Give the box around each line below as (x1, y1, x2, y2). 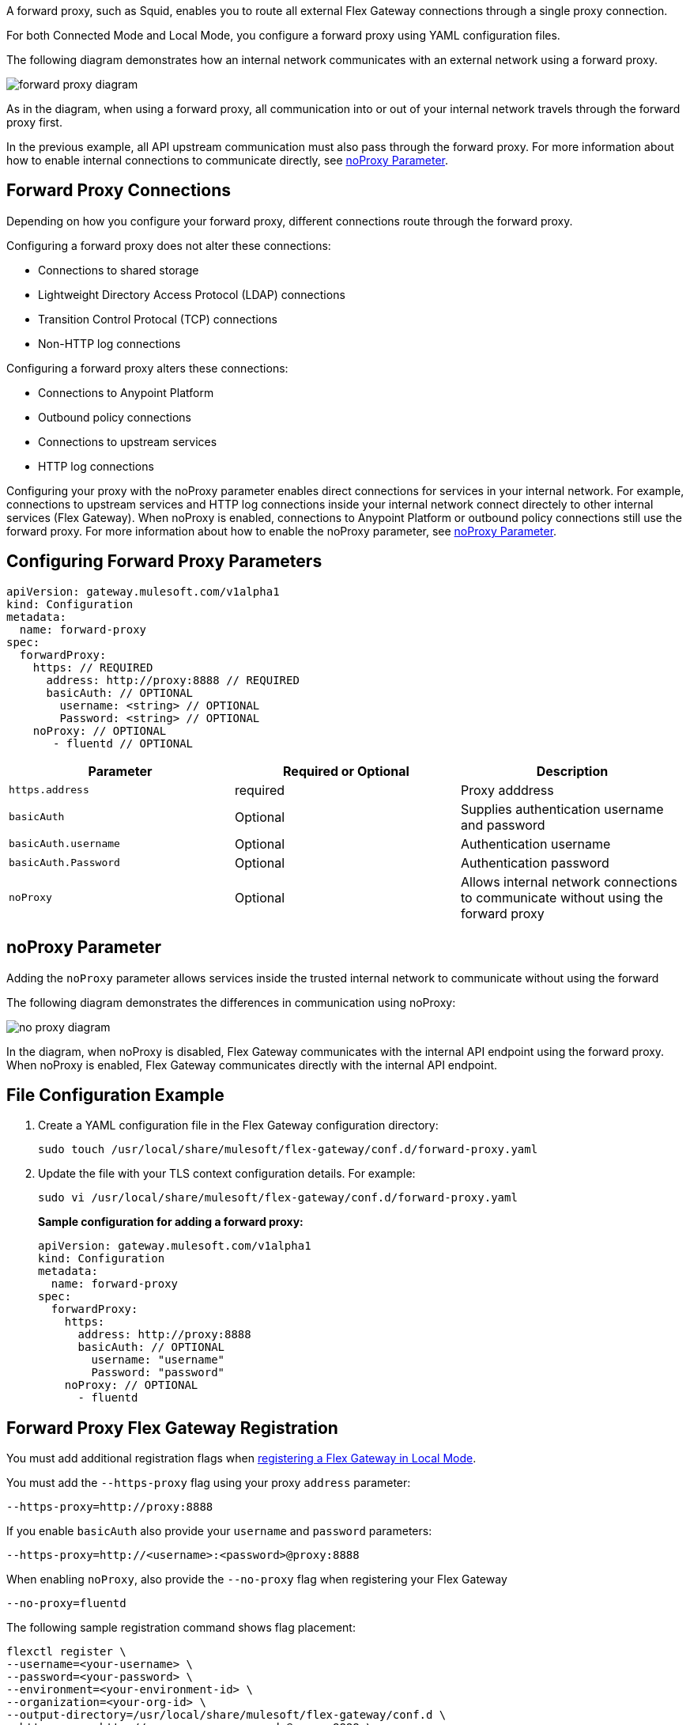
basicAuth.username (9, 838, 120, 850)
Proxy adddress (460, 781, 554, 798)
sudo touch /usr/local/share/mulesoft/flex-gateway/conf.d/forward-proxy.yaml (38, 1143, 538, 1156)
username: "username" (91, 1353, 225, 1367)
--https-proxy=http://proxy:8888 (6, 1500, 213, 1514)
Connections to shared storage (38, 263, 199, 277)
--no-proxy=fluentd (6, 1597, 126, 1610)
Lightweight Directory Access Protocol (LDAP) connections (38, 287, 345, 301)
